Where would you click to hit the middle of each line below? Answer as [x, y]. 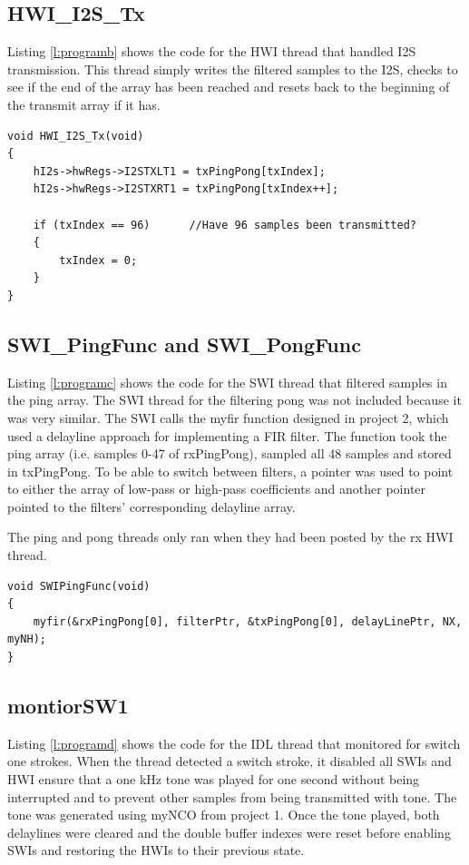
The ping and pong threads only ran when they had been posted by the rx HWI [230, 537]
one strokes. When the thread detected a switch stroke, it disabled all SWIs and [230, 761]
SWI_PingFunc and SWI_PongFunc [184, 344]
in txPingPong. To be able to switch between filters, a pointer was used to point [230, 471]
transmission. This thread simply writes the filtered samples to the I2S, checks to [233, 69]
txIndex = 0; [98, 260]
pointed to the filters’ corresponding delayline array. [151, 506]
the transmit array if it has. [84, 104]
